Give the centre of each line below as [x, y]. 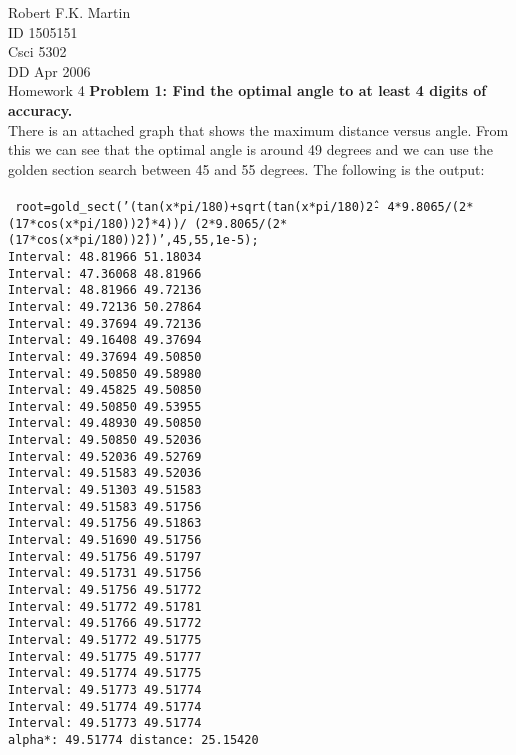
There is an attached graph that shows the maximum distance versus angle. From [258, 129]
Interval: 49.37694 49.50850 [105, 356]
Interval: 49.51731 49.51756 [105, 573]
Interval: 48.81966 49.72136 [105, 290]
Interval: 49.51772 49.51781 [105, 606]
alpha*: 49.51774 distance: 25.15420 [133, 739]
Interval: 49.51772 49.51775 [105, 640]
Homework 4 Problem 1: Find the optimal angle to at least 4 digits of [247, 90]
